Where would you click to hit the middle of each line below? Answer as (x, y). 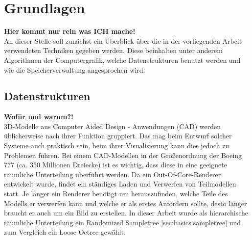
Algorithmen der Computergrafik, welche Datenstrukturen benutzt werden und (122, 60)
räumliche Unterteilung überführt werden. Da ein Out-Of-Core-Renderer (113, 174)
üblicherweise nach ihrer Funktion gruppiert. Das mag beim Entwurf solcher (118, 136)
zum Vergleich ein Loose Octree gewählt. (65, 232)
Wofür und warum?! (39, 117)
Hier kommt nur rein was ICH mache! (70, 31)
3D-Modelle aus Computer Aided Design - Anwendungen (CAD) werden (112, 126)
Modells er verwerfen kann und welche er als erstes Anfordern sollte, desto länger (126, 203)
